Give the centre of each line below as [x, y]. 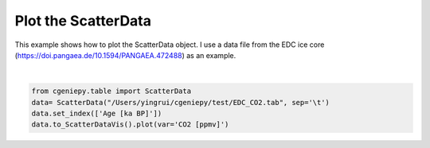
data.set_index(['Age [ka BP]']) [97, 114]
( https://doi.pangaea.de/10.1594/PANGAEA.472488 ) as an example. [125, 55]
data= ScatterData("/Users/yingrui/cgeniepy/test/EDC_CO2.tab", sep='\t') [181, 102]
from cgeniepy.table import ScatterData [111, 91]
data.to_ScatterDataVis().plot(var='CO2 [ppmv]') [130, 125]
